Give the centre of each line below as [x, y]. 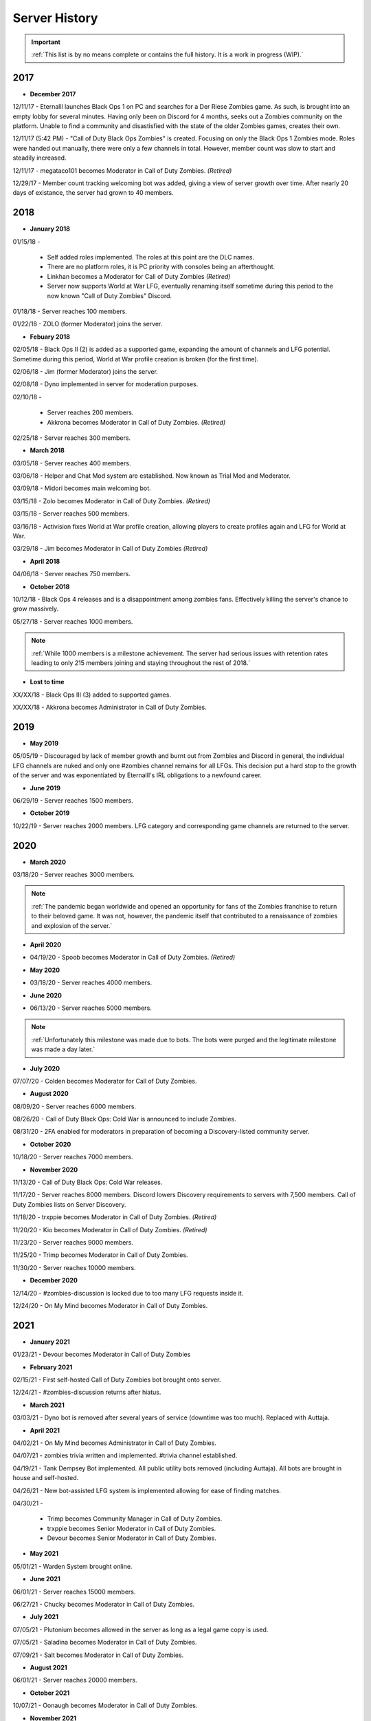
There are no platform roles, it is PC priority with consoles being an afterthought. [161, 267]
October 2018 [50, 587]
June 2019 [45, 788]
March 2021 [47, 1405]
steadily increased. [40, 158]
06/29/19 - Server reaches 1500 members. [73, 800]
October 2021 [50, 1693]
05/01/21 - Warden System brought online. [72, 1566]
